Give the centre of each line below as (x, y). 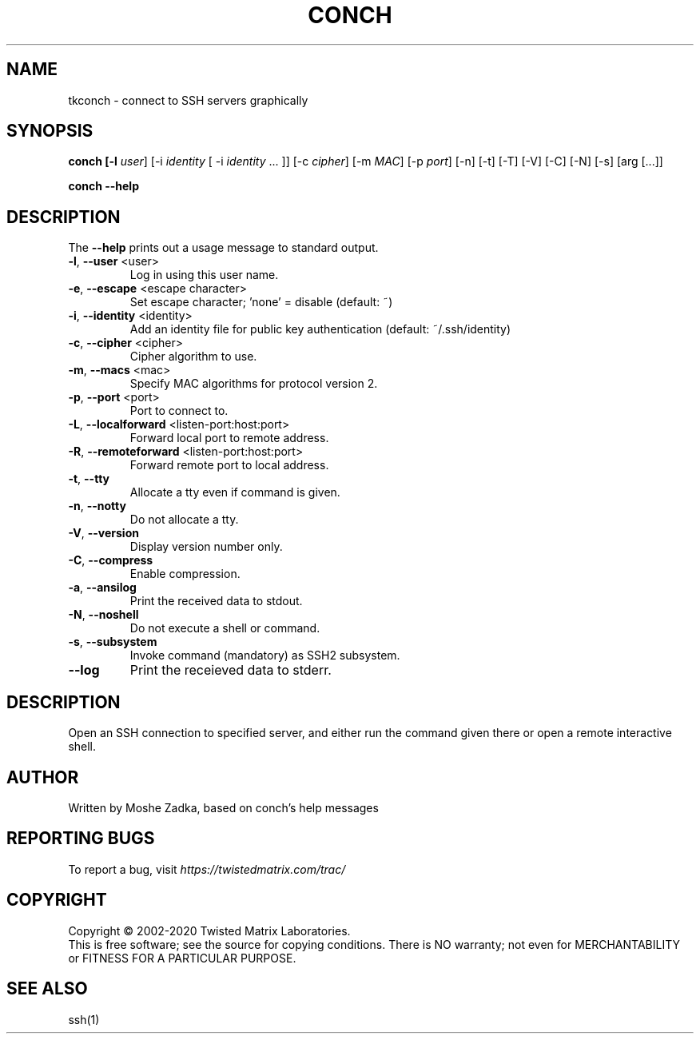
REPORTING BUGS (81, 839)
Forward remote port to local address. (229, 465)
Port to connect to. (179, 411)
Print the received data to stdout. (216, 601)
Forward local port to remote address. (229, 438)
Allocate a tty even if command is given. (235, 492)
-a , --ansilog (102, 588)
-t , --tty (89, 479)
